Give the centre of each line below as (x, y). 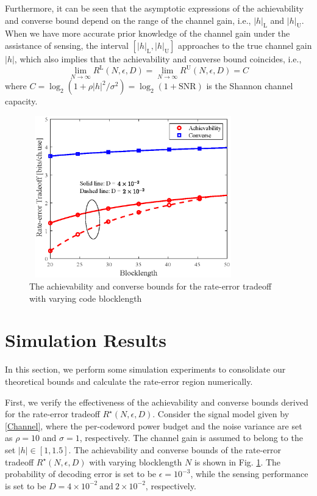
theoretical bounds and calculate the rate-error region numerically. (129, 381)
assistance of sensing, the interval (67, 45)
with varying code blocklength (86, 298)
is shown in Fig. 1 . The (237, 461)
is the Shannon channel (250, 86)
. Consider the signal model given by (221, 414)
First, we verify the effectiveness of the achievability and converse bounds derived (157, 402)
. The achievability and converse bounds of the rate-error (175, 449)
